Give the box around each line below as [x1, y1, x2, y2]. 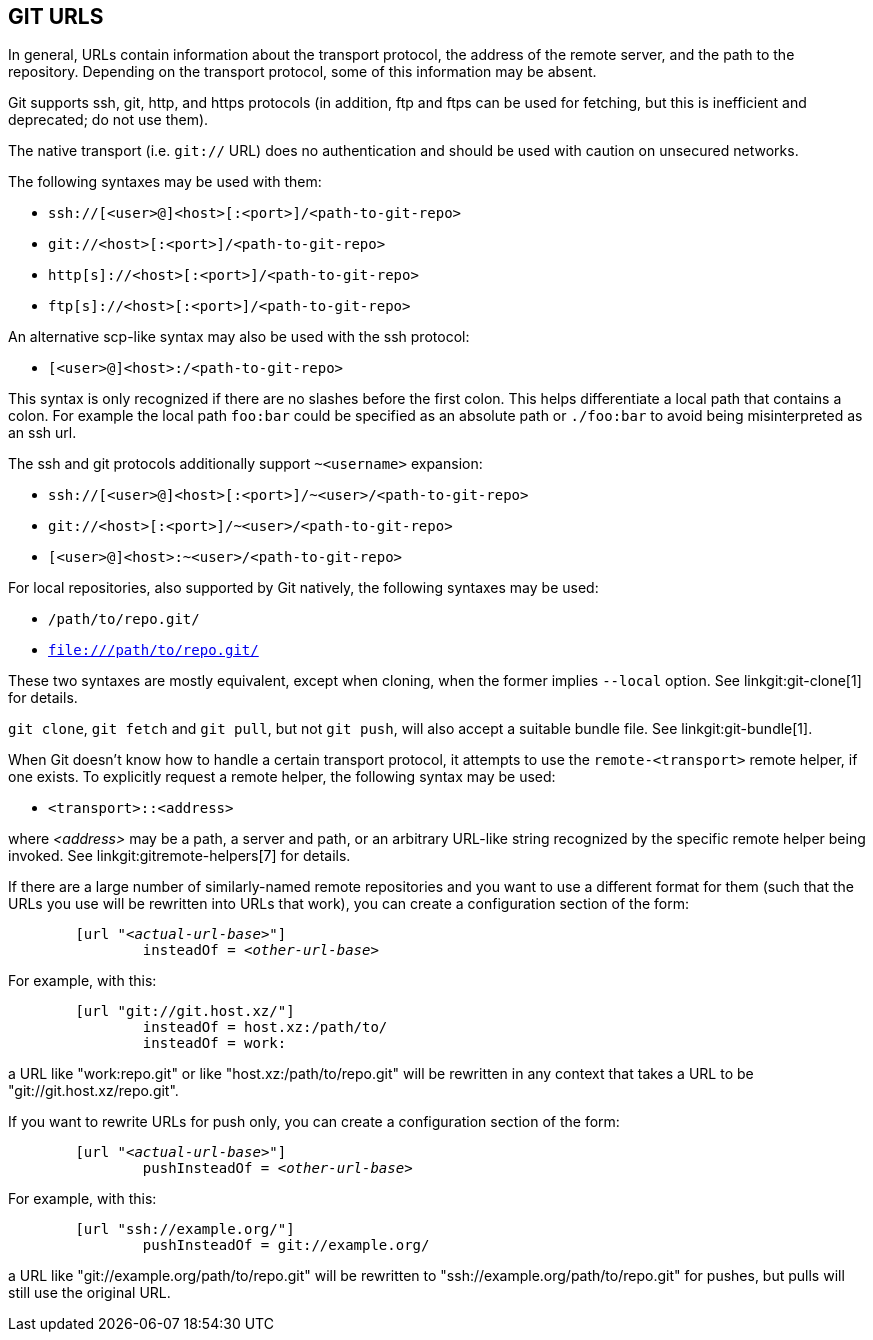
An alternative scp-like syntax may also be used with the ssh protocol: [8, 328, 470, 346]
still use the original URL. [8, 1284, 171, 1302]
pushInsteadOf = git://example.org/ [142, 1237, 430, 1254]
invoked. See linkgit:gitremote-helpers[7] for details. [8, 847, 351, 865]
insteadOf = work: [142, 1035, 287, 1052]
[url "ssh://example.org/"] [75, 1221, 295, 1238]
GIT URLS [8, 4, 104, 29]
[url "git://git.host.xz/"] [75, 1003, 295, 1020]
